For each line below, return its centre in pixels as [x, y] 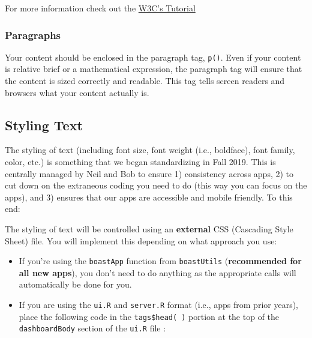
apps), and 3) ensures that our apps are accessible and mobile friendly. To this [149, 197]
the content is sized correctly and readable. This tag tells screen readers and [145, 81]
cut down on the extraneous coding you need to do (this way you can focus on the [156, 185]
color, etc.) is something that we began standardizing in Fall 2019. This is [140, 162]
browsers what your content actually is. [77, 92]
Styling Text [44, 125]
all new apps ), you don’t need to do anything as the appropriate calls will [157, 272]
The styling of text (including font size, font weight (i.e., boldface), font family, [150, 150]
